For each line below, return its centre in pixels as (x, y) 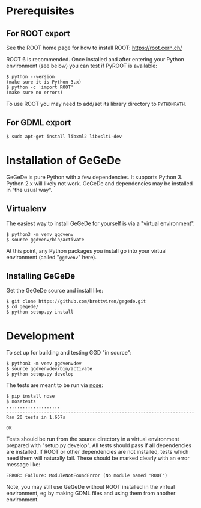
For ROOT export (38, 33)
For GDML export (39, 122)
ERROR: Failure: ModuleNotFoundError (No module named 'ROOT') (87, 476)
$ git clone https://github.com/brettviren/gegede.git (76, 302)
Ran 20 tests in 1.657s (36, 417)
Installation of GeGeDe (64, 160)
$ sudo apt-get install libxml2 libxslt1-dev (64, 137)
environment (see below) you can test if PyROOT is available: (82, 66)
